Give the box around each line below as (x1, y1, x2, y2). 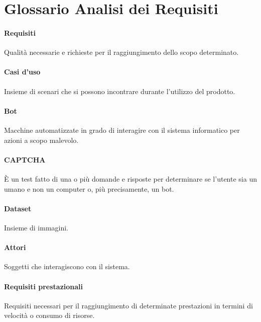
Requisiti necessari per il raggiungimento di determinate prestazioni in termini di (4, 300, 253, 310)
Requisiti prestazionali (4, 281, 83, 291)
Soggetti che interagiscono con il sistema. (4, 261, 130, 272)
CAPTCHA (4, 154, 46, 165)
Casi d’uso (4, 66, 41, 77)
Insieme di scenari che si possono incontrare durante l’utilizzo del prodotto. (4, 86, 235, 96)
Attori (4, 242, 26, 253)
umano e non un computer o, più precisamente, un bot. (4, 183, 174, 194)
